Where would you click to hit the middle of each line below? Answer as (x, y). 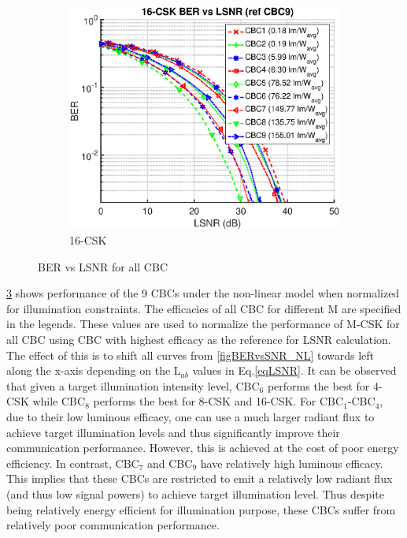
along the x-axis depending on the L (94, 370)
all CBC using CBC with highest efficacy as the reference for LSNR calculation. (199, 340)
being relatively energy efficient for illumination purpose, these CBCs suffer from (201, 509)
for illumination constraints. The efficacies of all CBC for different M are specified (204, 308)
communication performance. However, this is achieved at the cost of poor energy (203, 448)
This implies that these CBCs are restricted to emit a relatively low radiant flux (200, 478)
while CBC (59, 401)
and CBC (170, 463)
